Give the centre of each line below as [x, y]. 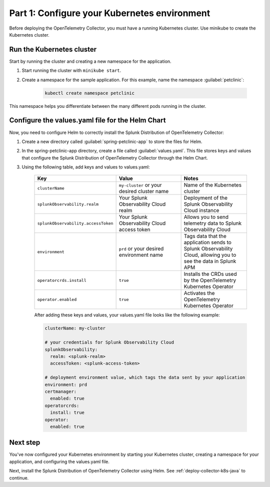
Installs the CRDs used [210, 274]
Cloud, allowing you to [210, 255]
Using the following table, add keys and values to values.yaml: [86, 167]
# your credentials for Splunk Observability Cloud [109, 343]
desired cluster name [144, 192]
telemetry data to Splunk [213, 223]
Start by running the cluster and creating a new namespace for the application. [90, 61]
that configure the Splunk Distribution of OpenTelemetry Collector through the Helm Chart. [115, 157]
